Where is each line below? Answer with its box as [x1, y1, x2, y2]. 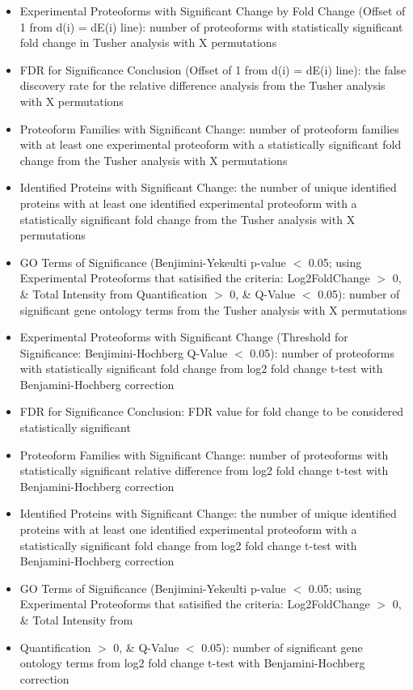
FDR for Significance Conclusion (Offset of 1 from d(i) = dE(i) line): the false [19, 61, 407, 78]
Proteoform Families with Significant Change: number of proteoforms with [19, 446, 389, 463]
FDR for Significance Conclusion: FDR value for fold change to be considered [19, 403, 404, 420]
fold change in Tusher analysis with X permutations [19, 34, 277, 51]
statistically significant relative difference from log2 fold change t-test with [19, 462, 389, 479]
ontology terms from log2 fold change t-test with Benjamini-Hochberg [19, 654, 365, 671]
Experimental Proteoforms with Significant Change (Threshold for [19, 328, 348, 345]
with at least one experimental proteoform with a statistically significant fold [19, 136, 402, 153]
